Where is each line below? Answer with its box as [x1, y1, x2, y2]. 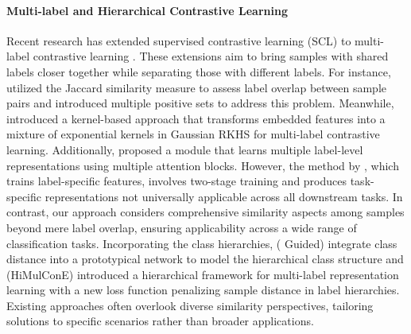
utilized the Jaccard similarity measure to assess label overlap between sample [6, 79, 386, 95]
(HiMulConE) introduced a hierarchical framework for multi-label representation [6, 266, 399, 282]
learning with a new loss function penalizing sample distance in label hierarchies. [6, 282, 400, 298]
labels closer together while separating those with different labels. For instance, [6, 63, 391, 80]
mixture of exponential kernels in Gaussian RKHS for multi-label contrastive [6, 126, 380, 142]
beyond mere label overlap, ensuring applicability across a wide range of [6, 219, 357, 235]
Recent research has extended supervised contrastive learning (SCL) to [6, 32, 351, 49]
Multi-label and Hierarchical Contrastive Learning [6, 2, 288, 18]
